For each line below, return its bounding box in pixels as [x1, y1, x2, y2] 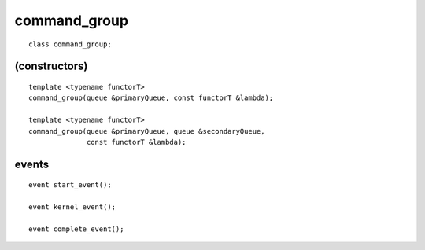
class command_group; [28, 39, 112, 49]
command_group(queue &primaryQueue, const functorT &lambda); [28, 94, 274, 102]
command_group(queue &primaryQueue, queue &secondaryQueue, [28, 127, 265, 135]
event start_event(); [28, 181, 112, 189]
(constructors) [14, 60, 88, 73]
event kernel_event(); [28, 203, 116, 211]
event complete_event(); [28, 224, 124, 233]
